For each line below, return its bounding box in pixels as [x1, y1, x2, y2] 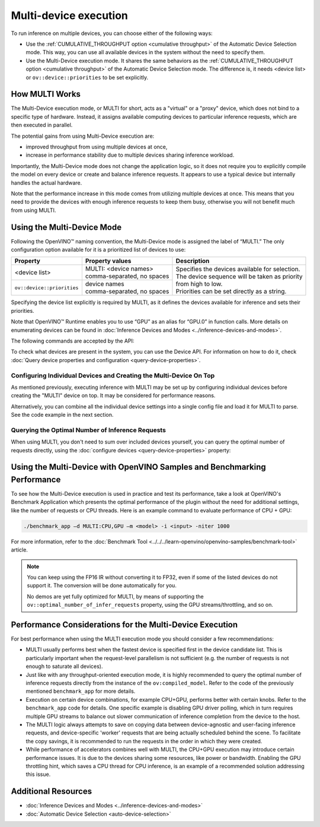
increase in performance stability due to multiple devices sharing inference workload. [25, 151, 235, 159]
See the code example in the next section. [11, 411, 114, 419]
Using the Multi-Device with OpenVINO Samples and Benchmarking [11, 462, 266, 472]
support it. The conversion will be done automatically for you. [27, 582, 177, 589]
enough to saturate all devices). [25, 663, 103, 670]
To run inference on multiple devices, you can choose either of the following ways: [11, 30, 213, 37]
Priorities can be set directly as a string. [175, 287, 287, 295]
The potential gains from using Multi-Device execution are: [11, 132, 155, 140]
